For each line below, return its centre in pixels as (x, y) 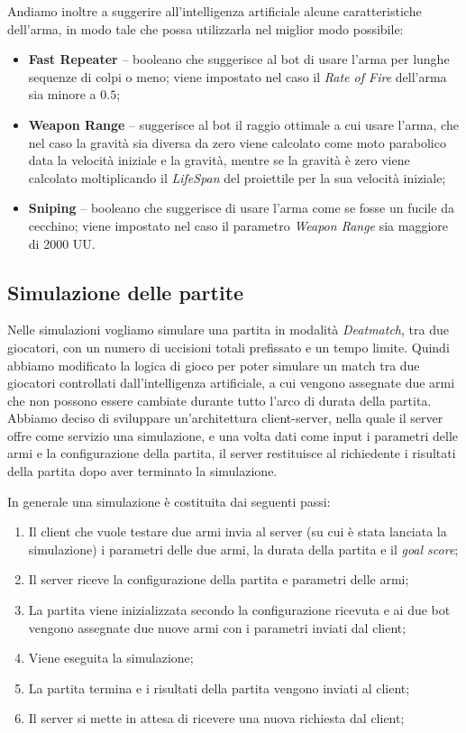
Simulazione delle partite (126, 292)
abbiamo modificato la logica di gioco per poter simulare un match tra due (214, 365)
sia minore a (62, 94)
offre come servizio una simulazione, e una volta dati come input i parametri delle (233, 435)
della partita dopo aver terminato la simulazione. (142, 471)
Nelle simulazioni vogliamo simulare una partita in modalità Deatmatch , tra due (228, 330)
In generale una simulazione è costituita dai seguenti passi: (169, 501)
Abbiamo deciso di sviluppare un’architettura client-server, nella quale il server (225, 418)
